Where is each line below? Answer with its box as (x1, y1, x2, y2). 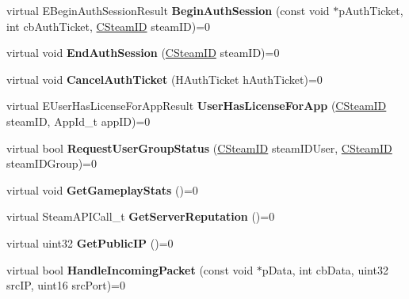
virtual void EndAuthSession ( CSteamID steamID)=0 (6, 44, 280, 61)
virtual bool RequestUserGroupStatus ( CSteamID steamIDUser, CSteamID (6, 139, 392, 156)
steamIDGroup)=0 (6, 155, 97, 172)
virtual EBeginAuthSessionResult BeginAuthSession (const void (6, 2, 330, 18)
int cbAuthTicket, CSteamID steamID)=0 (6, 17, 211, 34)
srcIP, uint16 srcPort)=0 (6, 277, 126, 293)
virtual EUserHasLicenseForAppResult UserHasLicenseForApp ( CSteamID (6, 97, 387, 114)
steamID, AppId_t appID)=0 (6, 112, 151, 129)
